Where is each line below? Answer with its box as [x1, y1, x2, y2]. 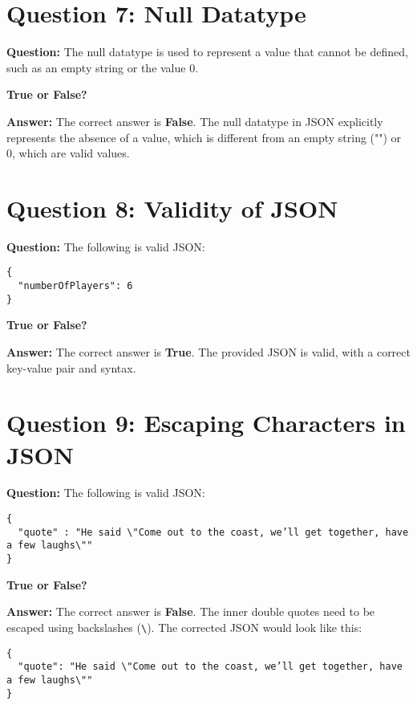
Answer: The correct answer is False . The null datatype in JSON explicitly [6, 112, 383, 129]
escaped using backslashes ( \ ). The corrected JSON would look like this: [6, 618, 362, 635]
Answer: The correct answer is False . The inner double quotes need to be [6, 603, 375, 620]
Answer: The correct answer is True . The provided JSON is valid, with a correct [6, 343, 411, 360]
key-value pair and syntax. [6, 359, 136, 376]
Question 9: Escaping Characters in [6, 406, 406, 439]
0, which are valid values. [6, 145, 130, 161]
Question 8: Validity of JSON [6, 191, 338, 224]
